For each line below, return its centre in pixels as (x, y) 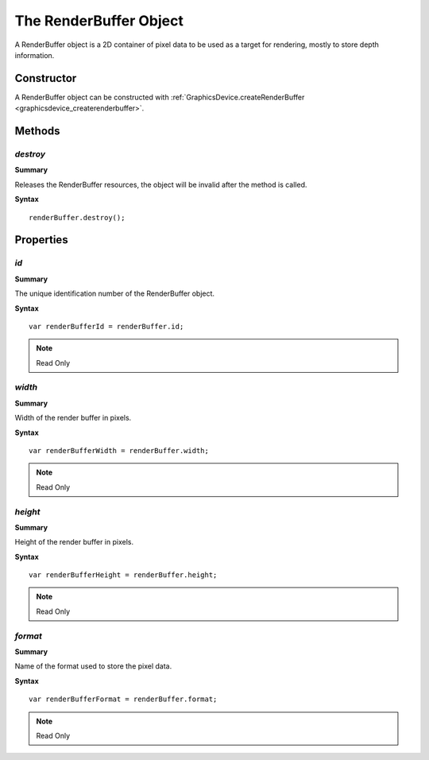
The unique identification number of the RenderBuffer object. (114, 293)
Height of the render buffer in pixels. (74, 542)
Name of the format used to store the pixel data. (93, 666)
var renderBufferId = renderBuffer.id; (106, 326)
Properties (41, 240)
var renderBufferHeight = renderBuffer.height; (123, 575)
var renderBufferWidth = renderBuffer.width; (119, 450)
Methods (37, 131)
